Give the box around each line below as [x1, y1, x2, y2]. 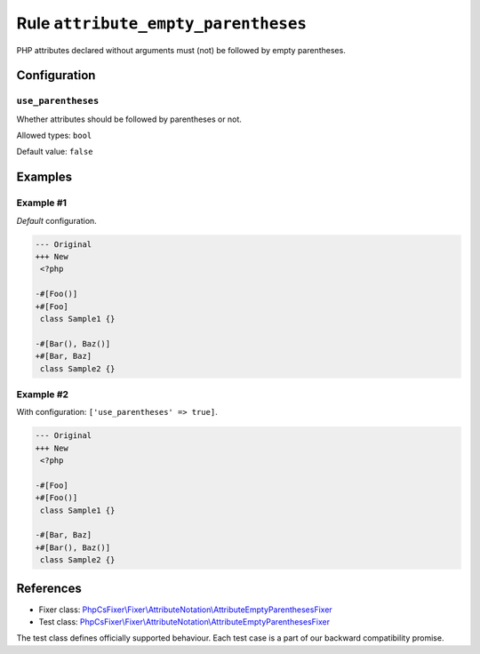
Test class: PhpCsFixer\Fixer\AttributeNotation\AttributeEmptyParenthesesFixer [38, 617, 331, 627]
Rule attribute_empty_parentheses [16, 13, 307, 33]
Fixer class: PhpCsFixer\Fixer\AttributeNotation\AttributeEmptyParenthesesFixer [38, 604, 332, 615]
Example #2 [16, 387, 69, 400]
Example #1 [16, 196, 67, 209]
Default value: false [16, 147, 93, 157]
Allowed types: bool [16, 130, 92, 141]
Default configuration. [16, 215, 97, 226]
